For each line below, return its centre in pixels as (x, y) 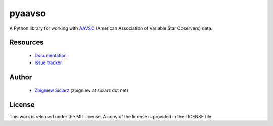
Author (21, 77)
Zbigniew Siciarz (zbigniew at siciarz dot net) (82, 90)
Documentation (51, 55)
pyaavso (28, 13)
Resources (27, 43)
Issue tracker (48, 62)
